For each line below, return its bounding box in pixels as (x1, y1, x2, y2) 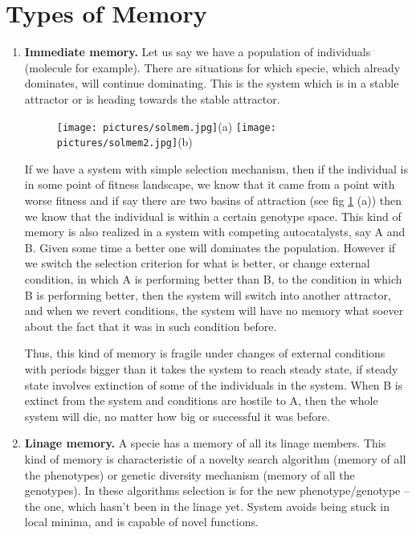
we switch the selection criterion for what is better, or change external (24, 255, 370, 272)
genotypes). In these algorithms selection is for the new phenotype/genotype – (24, 482, 410, 499)
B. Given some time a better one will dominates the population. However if (24, 239, 396, 255)
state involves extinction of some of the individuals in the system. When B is (24, 376, 403, 393)
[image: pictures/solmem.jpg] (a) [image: (56, 117, 276, 134)
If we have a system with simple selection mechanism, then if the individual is (24, 160, 408, 177)
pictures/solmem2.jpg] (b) (56, 133, 193, 150)
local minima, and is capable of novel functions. (24, 513, 259, 530)
